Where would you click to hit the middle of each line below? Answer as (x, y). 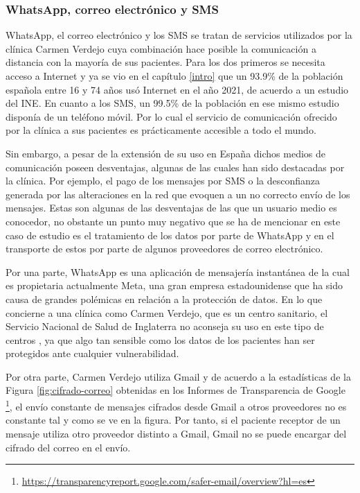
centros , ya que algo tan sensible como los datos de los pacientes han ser (160, 339)
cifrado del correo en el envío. (68, 447)
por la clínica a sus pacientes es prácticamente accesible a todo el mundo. (161, 130)
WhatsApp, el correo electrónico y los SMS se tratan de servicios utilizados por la (179, 35)
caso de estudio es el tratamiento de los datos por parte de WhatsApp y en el (170, 235)
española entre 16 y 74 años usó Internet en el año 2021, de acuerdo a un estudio (177, 89)
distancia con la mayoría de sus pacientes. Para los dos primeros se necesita (165, 62)
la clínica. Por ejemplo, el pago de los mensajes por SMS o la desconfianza (163, 181)
